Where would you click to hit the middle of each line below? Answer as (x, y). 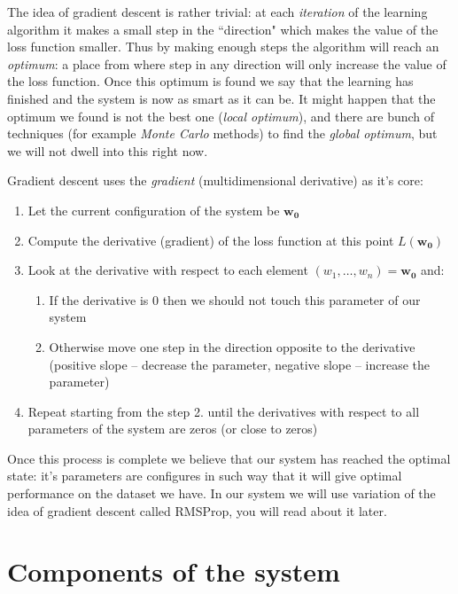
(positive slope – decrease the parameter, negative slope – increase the (240, 364)
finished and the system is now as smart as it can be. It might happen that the (221, 98)
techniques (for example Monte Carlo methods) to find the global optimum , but (222, 133)
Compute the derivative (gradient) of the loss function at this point (211, 240)
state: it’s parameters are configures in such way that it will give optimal (205, 476)
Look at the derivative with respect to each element (168, 270)
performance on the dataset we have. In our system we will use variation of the (221, 493)
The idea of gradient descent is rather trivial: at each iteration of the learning (217, 12)
